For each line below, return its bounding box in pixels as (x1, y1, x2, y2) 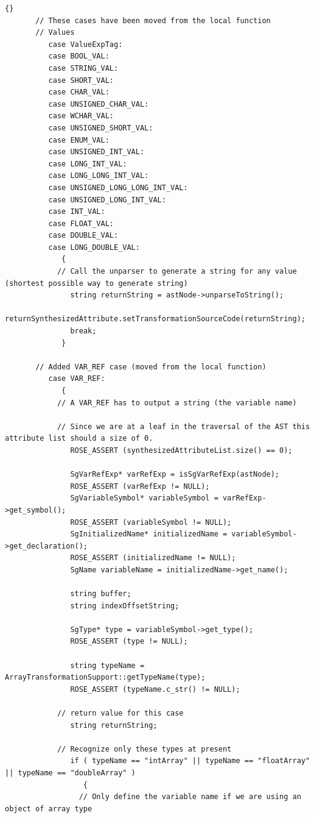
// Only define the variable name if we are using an (78, 792, 301, 802)
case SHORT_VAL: (48, 76, 114, 85)
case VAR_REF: (48, 374, 105, 383)
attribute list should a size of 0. (5, 434, 153, 443)
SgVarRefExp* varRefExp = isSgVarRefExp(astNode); (70, 470, 280, 479)
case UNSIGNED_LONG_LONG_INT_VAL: (48, 183, 188, 192)
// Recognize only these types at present (57, 744, 232, 753)
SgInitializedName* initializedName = (70, 530, 228, 539)
